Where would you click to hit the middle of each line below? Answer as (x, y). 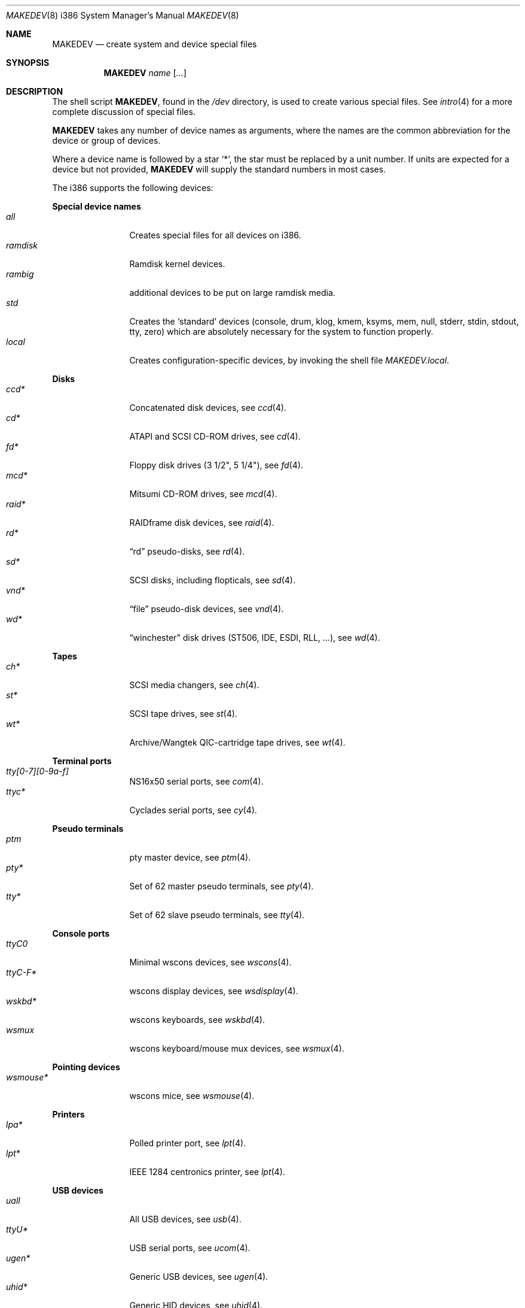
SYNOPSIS (28, 63)
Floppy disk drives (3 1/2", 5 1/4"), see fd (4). (216, 465)
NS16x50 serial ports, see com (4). (196, 781)
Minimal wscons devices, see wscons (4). (210, 962)
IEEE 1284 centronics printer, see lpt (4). (207, 1172)
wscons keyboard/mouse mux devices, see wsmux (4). (237, 1048)
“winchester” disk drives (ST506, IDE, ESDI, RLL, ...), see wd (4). (255, 638)
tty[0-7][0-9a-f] (37, 771)
